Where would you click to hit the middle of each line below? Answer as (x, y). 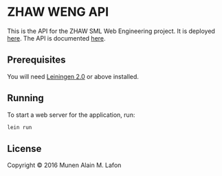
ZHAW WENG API (58, 12)
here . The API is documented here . (56, 38)
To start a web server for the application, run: (71, 115)
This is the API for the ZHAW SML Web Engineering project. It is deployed (111, 31)
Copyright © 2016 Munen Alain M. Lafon (64, 165)
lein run (20, 127)
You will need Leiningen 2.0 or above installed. (73, 76)
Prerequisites (36, 60)
